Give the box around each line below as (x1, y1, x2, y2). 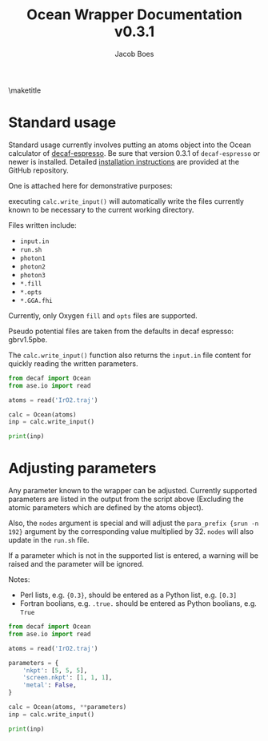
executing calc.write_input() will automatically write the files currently (8, 196, 244, 205)
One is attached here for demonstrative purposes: (8, 181, 174, 190)
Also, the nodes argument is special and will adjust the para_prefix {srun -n (8, 518, 259, 528)
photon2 (19, 262, 46, 271)
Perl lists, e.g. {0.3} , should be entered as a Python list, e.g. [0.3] (19, 590, 238, 600)
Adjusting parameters (8, 460, 157, 477)
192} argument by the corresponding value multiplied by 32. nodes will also (8, 527, 254, 536)
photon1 (19, 254, 46, 262)
